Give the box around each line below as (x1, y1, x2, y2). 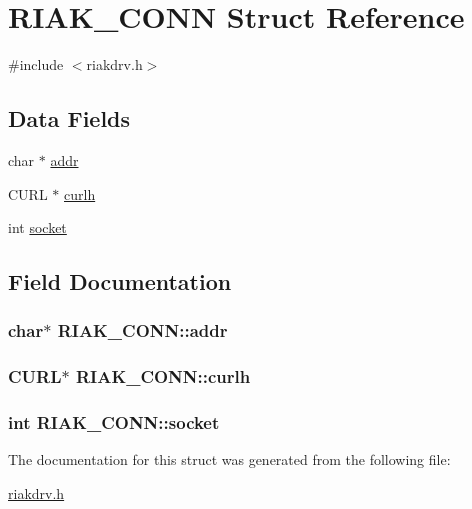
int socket (8, 217, 67, 238)
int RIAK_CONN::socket (8, 410, 220, 435)
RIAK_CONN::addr (57, 318, 228, 343)
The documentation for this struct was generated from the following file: (8, 449, 451, 470)
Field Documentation (8, 266, 232, 297)
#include (8, 54, 64, 75)
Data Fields (8, 103, 131, 134)
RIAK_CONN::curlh (75, 364, 251, 389)
